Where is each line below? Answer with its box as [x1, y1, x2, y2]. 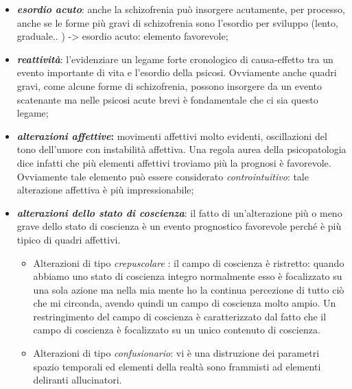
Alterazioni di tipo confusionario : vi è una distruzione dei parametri [33, 346, 320, 360]
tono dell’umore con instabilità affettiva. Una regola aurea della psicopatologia [16, 142, 347, 156]
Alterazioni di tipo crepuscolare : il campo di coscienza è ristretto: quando [33, 255, 344, 270]
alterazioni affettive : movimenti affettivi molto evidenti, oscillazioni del [16, 128, 327, 143]
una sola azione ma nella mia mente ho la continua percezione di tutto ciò [33, 282, 344, 296]
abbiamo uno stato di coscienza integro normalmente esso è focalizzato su [33, 269, 342, 283]
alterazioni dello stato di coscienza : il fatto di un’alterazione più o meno [16, 205, 342, 220]
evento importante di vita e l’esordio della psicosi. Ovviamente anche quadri [16, 65, 337, 80]
